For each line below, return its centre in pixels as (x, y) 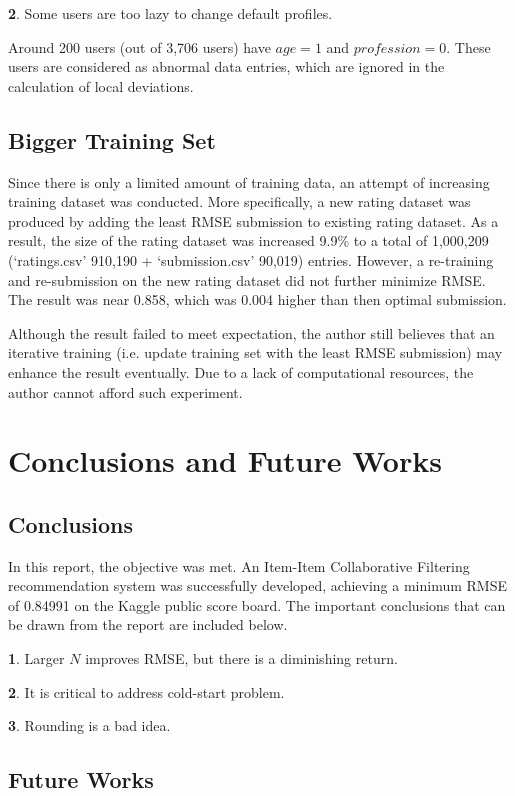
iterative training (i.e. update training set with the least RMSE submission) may (255, 352)
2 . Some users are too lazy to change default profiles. (170, 13)
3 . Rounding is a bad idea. (89, 725)
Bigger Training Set (112, 139)
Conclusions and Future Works (225, 460)
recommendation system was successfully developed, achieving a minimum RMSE (258, 585)
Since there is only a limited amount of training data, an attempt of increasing (249, 181)
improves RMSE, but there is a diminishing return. (241, 658)
